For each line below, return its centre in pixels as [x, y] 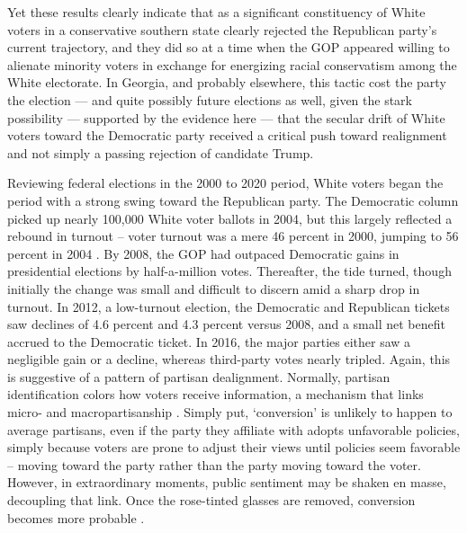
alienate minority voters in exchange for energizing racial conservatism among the [232, 64]
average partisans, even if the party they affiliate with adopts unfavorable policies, [233, 429]
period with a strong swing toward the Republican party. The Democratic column [233, 200]
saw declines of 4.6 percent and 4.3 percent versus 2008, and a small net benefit [226, 324]
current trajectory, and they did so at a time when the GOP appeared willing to [229, 47]
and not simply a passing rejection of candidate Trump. [161, 152]
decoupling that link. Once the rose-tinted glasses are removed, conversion [211, 500]
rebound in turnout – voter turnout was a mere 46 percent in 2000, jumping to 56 [233, 236]
